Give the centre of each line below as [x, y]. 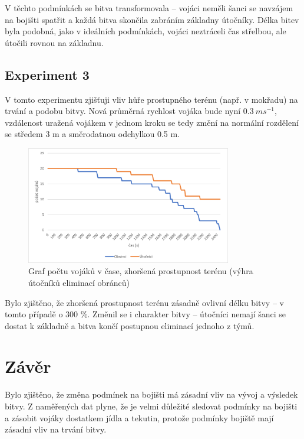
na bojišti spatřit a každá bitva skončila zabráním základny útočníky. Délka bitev [152, 19]
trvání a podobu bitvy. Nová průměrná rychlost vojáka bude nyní [123, 111]
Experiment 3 [47, 74]
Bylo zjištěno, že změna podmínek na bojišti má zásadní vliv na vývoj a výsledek [151, 394]
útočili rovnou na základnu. [54, 42]
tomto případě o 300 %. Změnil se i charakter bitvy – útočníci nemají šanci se [146, 314]
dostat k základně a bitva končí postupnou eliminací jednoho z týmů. [130, 325]
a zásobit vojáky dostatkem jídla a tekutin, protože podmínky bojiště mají [139, 417]
